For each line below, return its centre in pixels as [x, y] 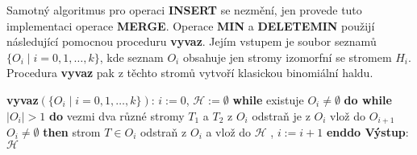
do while [368, 99]
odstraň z [163, 132]
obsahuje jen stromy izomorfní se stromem [287, 57]
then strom [72, 132]
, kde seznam [131, 57]
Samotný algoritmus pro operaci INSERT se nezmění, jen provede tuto [184, 10]
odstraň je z [281, 115]
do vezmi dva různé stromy [117, 115]
